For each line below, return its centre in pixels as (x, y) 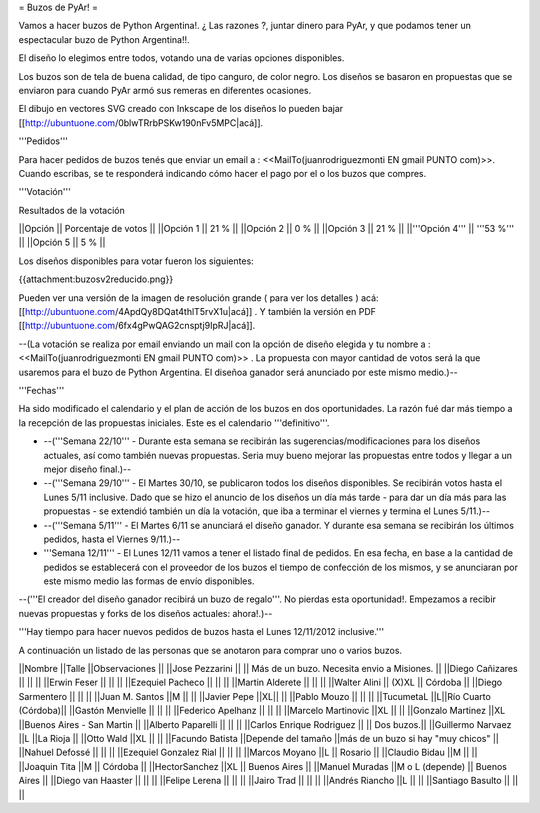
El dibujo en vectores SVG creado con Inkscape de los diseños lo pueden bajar (181, 109)
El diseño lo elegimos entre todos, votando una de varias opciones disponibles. (181, 58)
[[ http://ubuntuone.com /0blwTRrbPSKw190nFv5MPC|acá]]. (141, 122)
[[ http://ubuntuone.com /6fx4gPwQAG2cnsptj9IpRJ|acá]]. (137, 326)
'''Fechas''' (41, 390)
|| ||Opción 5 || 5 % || (62, 242)
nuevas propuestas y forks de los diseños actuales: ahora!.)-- (145, 613)
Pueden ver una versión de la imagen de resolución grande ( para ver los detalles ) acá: (198, 297)
